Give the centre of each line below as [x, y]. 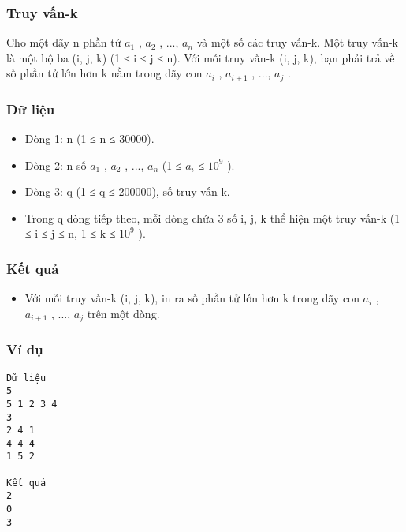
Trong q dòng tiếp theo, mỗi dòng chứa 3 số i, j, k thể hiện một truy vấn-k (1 [212, 217]
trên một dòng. [123, 313]
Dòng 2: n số [56, 165]
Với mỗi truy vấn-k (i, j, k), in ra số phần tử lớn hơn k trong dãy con [192, 298]
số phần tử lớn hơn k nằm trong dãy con [104, 73]
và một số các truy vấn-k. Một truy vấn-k [297, 42]
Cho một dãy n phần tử [64, 42]
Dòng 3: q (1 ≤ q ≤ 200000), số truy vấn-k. [127, 191]
